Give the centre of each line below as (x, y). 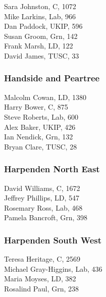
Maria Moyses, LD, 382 (40, 279)
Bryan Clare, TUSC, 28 (41, 146)
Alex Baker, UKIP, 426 (40, 127)
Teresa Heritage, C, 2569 (42, 259)
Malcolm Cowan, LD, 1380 (45, 97)
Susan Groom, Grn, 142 (41, 36)
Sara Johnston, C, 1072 (40, 6)
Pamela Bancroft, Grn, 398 (46, 217)
